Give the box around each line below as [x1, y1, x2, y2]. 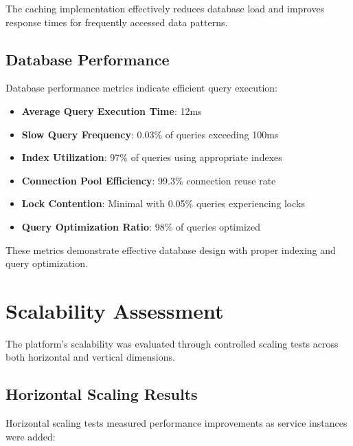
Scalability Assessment [5, 296, 224, 324]
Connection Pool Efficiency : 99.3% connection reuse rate [21, 173, 276, 187]
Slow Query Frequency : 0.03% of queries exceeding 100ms [21, 127, 279, 141]
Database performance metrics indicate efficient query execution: [5, 81, 277, 95]
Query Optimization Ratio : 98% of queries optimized [21, 219, 260, 233]
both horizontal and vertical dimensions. [5, 350, 175, 364]
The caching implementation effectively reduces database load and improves [5, 1, 325, 15]
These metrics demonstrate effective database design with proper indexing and [5, 242, 336, 257]
